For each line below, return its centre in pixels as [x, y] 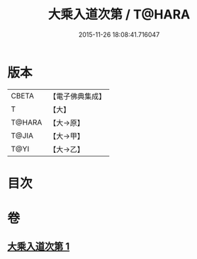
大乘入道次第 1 [39, 247]
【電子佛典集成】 [78, 96]
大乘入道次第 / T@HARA [119, 15]
